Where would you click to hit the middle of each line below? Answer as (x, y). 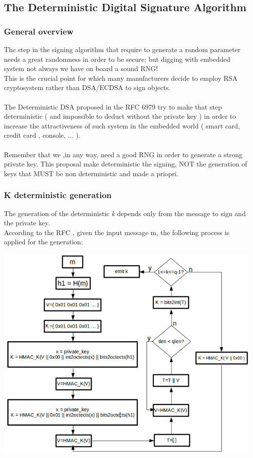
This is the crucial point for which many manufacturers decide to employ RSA (121, 78)
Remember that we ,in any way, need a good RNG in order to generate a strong (123, 154)
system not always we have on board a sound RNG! (81, 68)
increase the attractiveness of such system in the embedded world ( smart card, (122, 125)
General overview (39, 31)
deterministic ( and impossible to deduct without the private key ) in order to (120, 116)
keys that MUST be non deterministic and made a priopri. (91, 173)
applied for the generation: (44, 242)
